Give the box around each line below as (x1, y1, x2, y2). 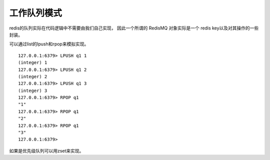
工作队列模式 (9, 7, 62, 18)
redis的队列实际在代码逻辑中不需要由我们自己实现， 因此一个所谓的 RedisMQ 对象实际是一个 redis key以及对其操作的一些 (9, 25, 259, 31)
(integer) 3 (18, 87, 47, 93)
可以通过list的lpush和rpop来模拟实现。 (9, 41, 89, 47)
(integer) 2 (18, 73, 47, 79)
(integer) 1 (18, 60, 47, 65)
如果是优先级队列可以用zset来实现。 (9, 147, 84, 153)
